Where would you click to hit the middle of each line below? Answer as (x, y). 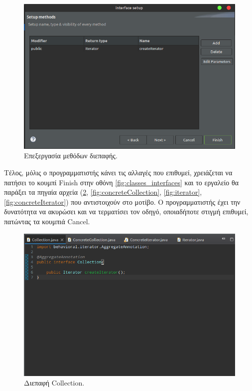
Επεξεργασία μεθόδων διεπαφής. (71, 156)
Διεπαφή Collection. (54, 383)
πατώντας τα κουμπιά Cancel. (47, 221)
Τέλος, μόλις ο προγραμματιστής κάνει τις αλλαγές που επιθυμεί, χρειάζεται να (118, 172)
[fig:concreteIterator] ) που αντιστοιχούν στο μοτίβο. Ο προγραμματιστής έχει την (122, 201)
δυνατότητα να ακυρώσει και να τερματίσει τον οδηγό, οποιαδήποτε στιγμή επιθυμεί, (126, 211)
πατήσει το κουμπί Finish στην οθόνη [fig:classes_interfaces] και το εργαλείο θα (122, 182)
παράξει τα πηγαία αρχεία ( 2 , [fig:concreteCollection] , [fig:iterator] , (103, 192)
